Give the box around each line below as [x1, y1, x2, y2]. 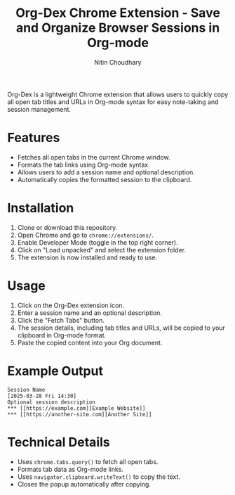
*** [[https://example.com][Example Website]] [7, 404, 146, 412]
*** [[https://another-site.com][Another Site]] [7, 411, 152, 418]
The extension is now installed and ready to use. [17, 253, 158, 262]
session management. [7, 105, 72, 113]
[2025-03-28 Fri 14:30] [7, 392, 77, 399]
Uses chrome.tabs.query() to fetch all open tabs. [17, 457, 159, 465]
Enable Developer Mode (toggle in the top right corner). [17, 238, 179, 247]
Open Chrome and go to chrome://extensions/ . [17, 231, 154, 239]
